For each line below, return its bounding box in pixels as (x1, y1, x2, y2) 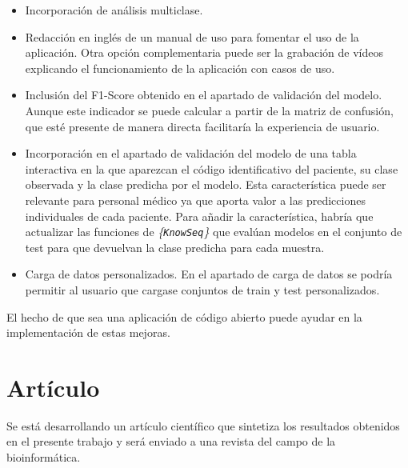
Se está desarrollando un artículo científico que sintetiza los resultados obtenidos (6, 417, 400, 434)
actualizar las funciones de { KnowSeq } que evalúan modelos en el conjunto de (25, 223, 402, 240)
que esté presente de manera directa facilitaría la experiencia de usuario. (25, 118, 380, 134)
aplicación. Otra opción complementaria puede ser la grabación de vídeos (25, 44, 383, 61)
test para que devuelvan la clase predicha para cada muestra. (25, 238, 325, 255)
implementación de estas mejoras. (6, 324, 170, 341)
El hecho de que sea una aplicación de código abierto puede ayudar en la (6, 308, 362, 325)
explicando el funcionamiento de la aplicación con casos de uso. (25, 59, 335, 76)
